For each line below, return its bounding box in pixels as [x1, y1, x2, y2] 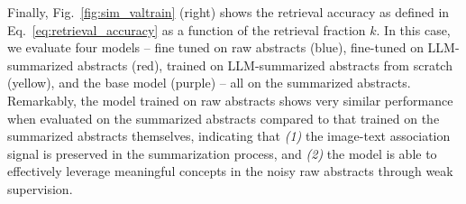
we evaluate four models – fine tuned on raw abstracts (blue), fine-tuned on [7, 38, 424, 57]
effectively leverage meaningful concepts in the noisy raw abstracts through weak [7, 162, 453, 181]
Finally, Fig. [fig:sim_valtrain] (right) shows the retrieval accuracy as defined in [7, 3, 450, 21]
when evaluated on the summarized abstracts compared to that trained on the [7, 108, 440, 127]
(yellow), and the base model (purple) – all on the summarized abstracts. [7, 73, 411, 92]
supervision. [7, 179, 73, 198]
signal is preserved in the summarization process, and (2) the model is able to [7, 144, 437, 162]
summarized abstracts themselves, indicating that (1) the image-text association [7, 126, 451, 145]
